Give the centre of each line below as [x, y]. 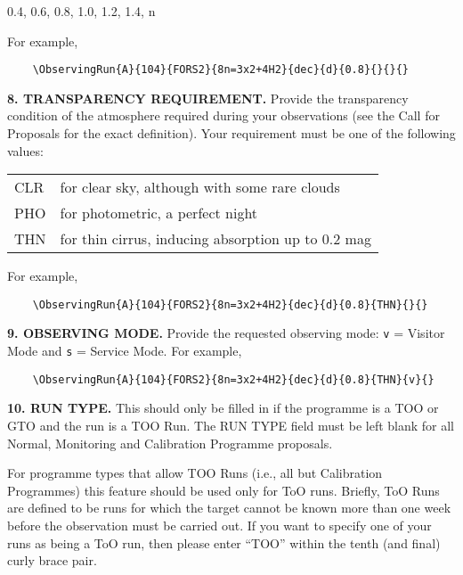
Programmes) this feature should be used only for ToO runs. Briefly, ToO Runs [223, 490]
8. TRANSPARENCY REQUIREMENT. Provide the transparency [208, 98]
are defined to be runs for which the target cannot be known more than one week [229, 508]
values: [25, 150]
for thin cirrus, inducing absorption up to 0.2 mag [215, 239]
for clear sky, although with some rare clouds [200, 187]
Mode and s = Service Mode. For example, [125, 351]
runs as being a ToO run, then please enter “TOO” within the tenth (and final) [224, 542]
